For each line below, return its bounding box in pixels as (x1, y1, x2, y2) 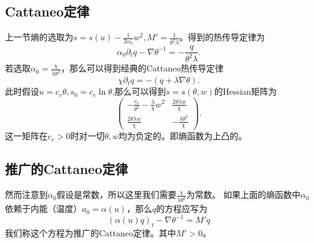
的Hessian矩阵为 (214, 85, 277, 98)
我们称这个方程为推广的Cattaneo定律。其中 (5, 226, 176, 239)
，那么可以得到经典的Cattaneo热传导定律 (60, 62, 224, 74)
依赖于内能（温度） (5, 202, 82, 215)
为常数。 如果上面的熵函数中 (186, 188, 301, 201)
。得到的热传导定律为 (179, 31, 265, 43)
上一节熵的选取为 (5, 31, 73, 43)
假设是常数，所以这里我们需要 (56, 188, 177, 201)
